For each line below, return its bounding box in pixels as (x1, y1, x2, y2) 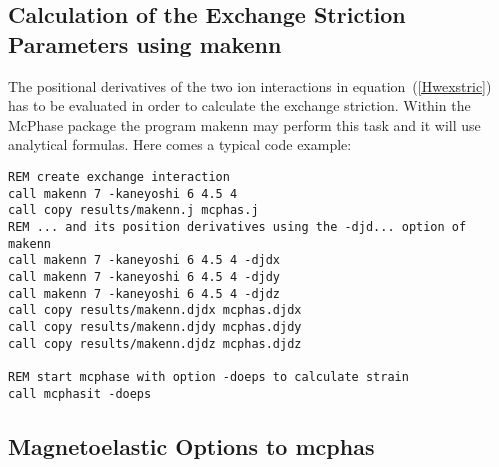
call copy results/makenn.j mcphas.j (8, 203, 259, 218)
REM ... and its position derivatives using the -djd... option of (8, 219, 467, 234)
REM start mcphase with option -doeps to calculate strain (8, 369, 409, 384)
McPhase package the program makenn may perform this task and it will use (8, 114, 481, 135)
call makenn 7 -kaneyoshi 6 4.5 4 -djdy (8, 269, 281, 284)
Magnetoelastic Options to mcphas (8, 430, 375, 461)
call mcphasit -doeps (8, 386, 152, 401)
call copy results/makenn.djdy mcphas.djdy (8, 319, 302, 334)
